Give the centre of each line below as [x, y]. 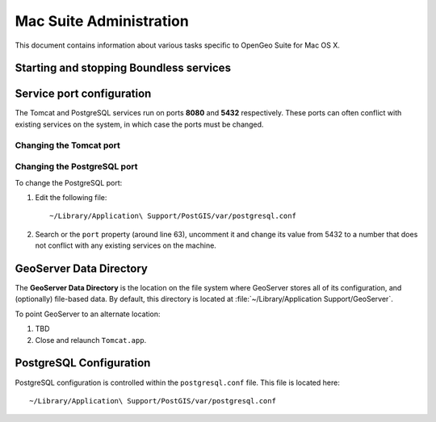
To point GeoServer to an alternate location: [88, 314]
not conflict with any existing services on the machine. [126, 245]
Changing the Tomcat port [68, 145]
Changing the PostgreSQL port [76, 167]
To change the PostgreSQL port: [69, 182]
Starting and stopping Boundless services [123, 68]
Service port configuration [83, 94]
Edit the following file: [71, 197]
